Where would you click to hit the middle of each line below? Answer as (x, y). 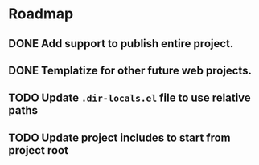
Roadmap (41, 14)
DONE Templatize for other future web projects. (130, 70)
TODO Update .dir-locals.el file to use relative (129, 98)
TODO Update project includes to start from (119, 137)
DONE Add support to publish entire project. (121, 44)
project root (38, 150)
